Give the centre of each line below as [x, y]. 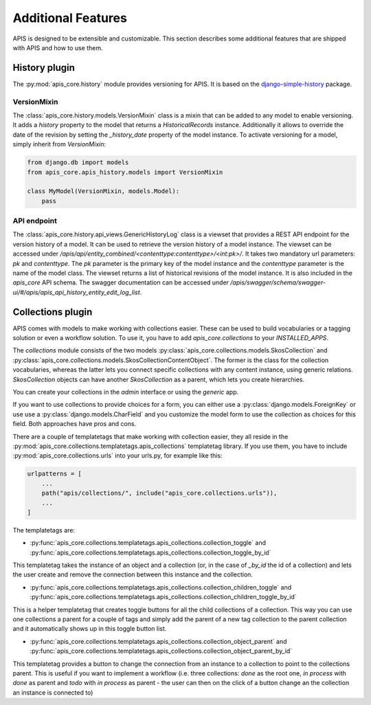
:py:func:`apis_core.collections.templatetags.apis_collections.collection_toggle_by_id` [150, 552]
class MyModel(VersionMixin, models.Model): [103, 191]
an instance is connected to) [53, 692]
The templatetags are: [44, 530]
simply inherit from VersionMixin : [59, 144]
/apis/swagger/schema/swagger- [278, 282]
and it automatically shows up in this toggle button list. [90, 629]
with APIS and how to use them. [58, 47]
